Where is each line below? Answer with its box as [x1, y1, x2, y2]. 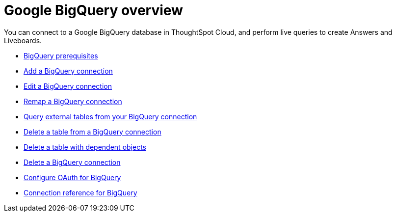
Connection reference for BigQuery [24, 188, 137, 197]
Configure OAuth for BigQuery [24, 173, 121, 182]
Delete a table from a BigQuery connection [24, 127, 161, 136]
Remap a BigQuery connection [24, 97, 122, 106]
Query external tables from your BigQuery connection [24, 112, 197, 121]
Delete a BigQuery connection [24, 158, 121, 166]
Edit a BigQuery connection [24, 81, 112, 90]
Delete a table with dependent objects [24, 142, 146, 151]
